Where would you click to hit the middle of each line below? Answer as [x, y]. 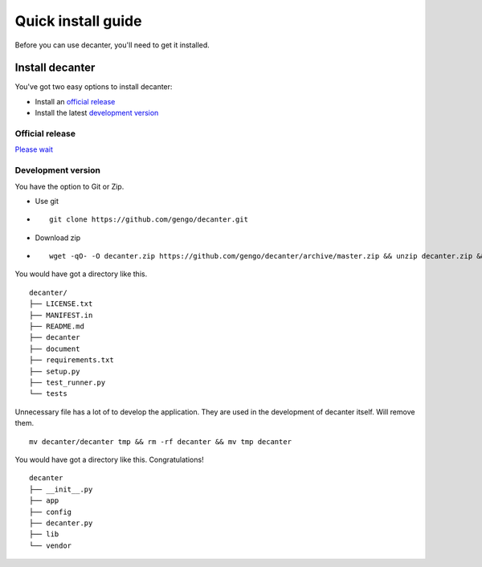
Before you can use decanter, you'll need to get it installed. [112, 45]
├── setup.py [55, 371]
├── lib [44, 534]
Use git [47, 201]
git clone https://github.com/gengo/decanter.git [149, 220]
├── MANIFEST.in [61, 315]
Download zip [57, 238]
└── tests [48, 394]
